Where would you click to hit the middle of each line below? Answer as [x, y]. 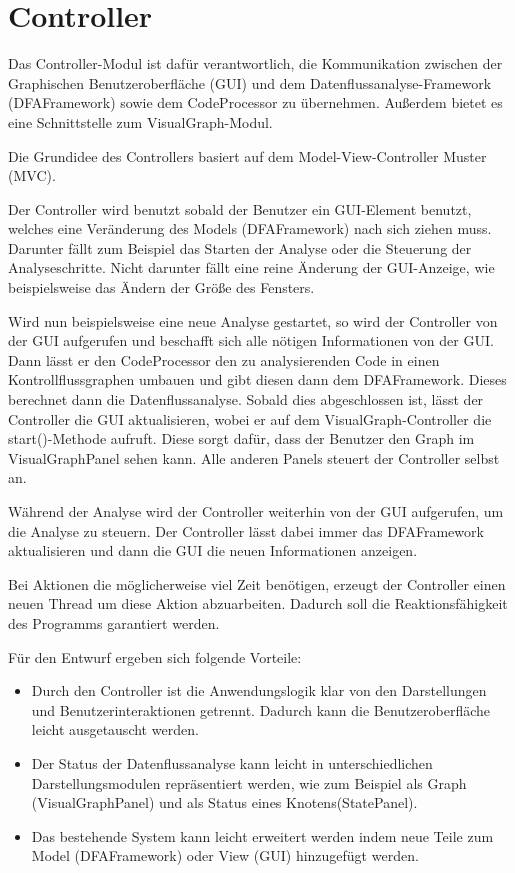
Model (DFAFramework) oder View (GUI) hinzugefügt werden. [225, 855]
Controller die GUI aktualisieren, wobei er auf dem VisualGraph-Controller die [250, 418]
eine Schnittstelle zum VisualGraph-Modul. [140, 121]
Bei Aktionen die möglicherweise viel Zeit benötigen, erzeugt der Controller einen [257, 583]
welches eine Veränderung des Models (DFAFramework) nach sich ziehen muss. [250, 228]
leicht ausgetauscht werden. [115, 729]
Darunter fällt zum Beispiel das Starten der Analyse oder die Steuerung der [240, 247]
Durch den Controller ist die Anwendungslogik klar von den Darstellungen [259, 690]
